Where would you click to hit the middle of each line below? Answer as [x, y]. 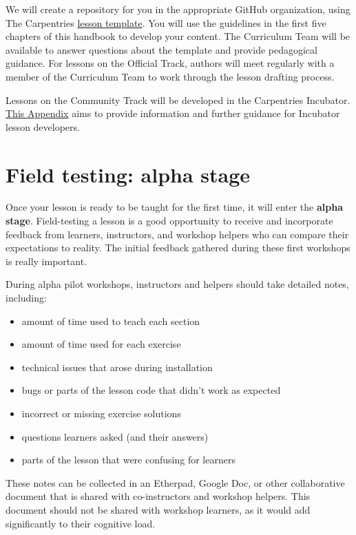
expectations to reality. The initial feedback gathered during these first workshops [178, 248]
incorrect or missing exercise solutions [101, 413]
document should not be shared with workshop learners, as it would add [158, 509]
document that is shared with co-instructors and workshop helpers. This [158, 496]
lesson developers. [43, 126]
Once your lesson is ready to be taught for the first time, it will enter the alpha [174, 207]
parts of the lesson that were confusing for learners [128, 460]
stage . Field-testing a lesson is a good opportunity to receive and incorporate [169, 221]
